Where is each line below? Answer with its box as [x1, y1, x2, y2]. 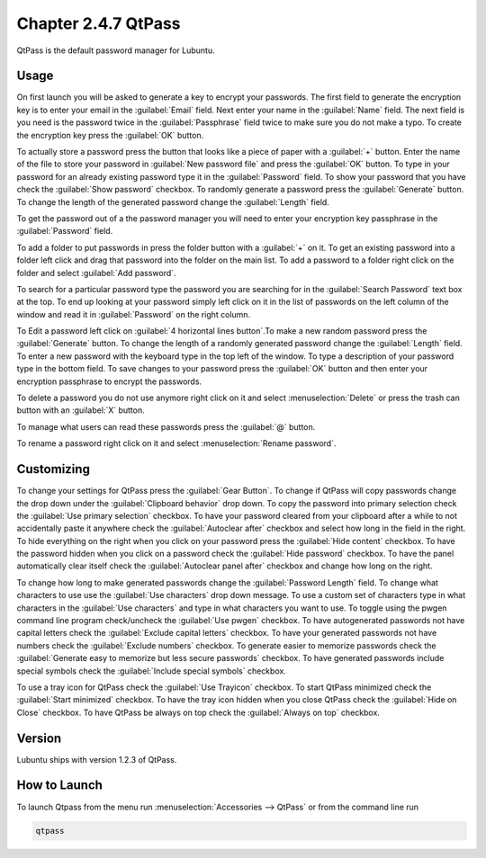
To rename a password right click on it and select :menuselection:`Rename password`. [16, 438, 337, 449]
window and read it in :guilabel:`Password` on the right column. [16, 308, 251, 319]
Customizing [16, 461, 90, 477]
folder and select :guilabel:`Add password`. [16, 267, 176, 278]
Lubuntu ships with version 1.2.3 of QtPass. [16, 754, 177, 764]
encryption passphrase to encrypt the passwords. [16, 376, 202, 387]
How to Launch [16, 778, 103, 793]
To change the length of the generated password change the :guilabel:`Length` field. [16, 196, 330, 207]
